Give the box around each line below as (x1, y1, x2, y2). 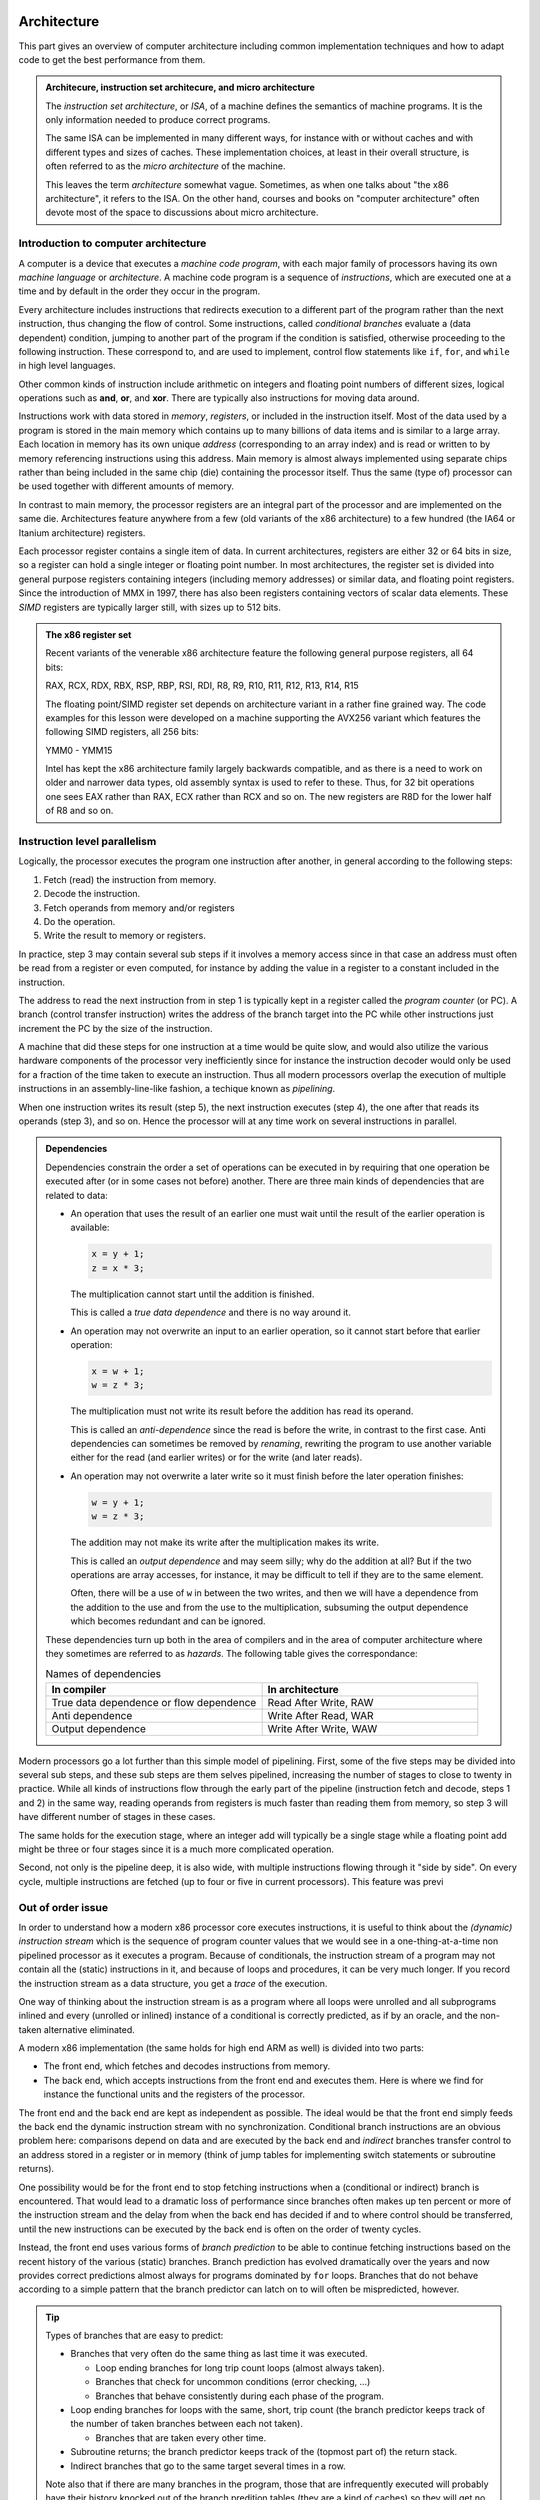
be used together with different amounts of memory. (18, 480, 235, 492)
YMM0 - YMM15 (45, 744, 113, 756)
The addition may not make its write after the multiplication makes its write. (70, 1536, 380, 1549)
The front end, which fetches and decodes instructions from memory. (43, 2060, 330, 2072)
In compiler (51, 1682, 107, 1696)
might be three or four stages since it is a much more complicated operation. (18, 1843, 335, 1855)
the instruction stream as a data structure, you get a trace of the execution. (18, 1977, 328, 1989)
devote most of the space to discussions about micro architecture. (45, 206, 319, 219)
